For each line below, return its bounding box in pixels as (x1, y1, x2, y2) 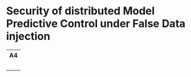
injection (6, 30, 51, 43)
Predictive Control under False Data (6, 17, 186, 30)
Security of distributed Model (6, 4, 155, 18)
